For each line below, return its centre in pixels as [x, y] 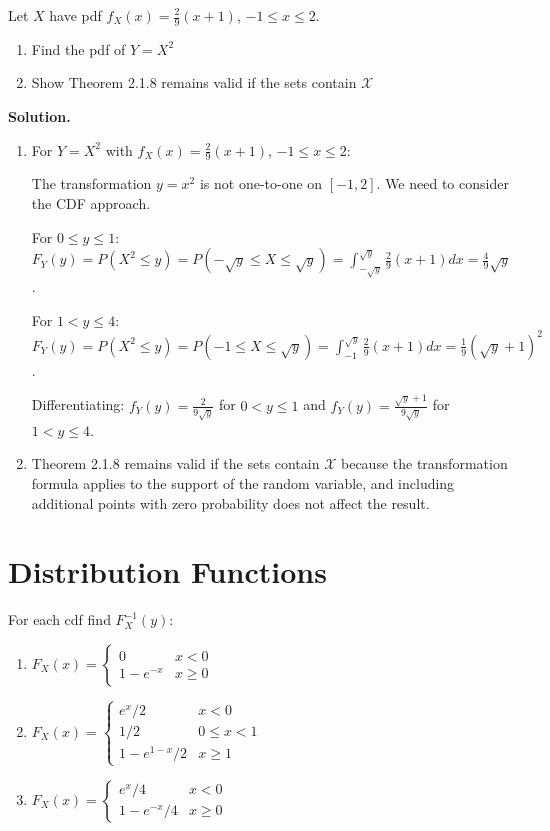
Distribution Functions [167, 571]
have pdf [75, 15]
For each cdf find [59, 619]
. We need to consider [442, 183]
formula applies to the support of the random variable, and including [243, 483]
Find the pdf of [78, 48]
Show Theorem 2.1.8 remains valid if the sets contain [194, 82]
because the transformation [424, 463]
